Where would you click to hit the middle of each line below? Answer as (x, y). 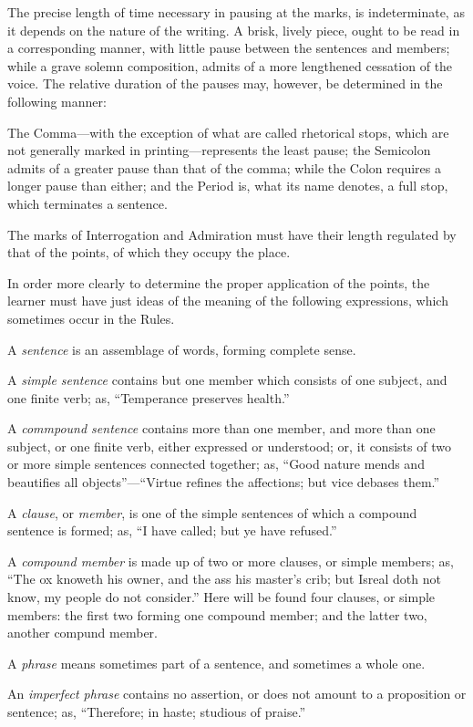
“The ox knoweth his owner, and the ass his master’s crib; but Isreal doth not (224, 579)
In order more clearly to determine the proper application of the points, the (219, 282)
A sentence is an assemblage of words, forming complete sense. (182, 349)
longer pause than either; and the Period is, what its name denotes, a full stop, (228, 186)
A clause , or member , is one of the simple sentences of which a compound (212, 512)
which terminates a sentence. (87, 203)
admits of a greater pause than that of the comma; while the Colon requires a (224, 167)
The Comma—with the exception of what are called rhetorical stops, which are (228, 132)
